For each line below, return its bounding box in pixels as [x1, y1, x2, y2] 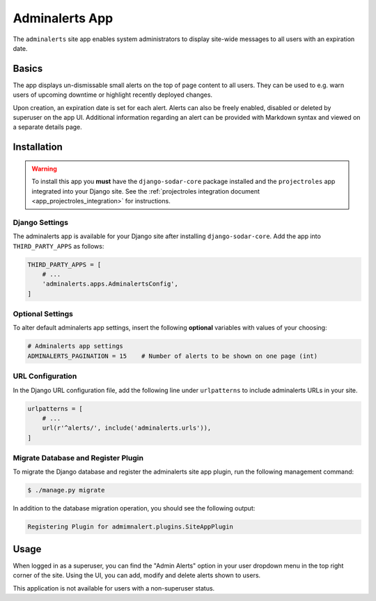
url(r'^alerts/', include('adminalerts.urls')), [42, 424, 212, 432]
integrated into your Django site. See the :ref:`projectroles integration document [31, 187, 260, 195]
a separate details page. [13, 123, 83, 132]
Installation [13, 141, 63, 153]
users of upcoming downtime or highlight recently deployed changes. [13, 91, 212, 99]
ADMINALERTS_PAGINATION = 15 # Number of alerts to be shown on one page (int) [27, 352, 318, 360]
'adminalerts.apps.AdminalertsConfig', [42, 280, 179, 288]
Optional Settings [13, 309, 73, 319]
